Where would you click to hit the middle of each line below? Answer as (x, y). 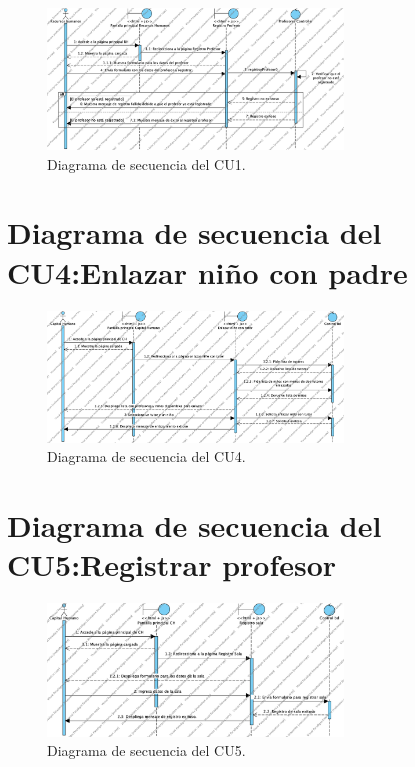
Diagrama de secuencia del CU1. (146, 163)
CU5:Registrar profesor (172, 564)
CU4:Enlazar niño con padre (207, 271)
